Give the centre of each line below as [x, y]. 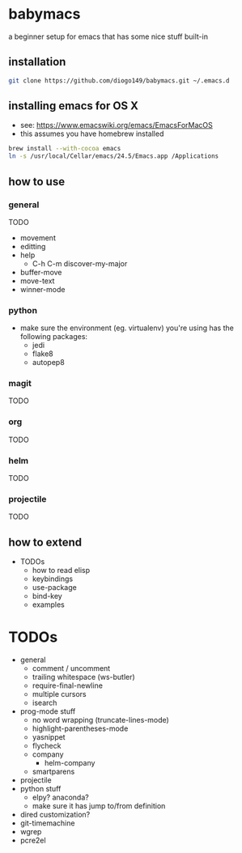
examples [48, 605]
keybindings [53, 579]
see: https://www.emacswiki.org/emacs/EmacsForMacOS [116, 125]
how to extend [45, 542]
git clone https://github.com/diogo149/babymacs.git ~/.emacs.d [119, 81]
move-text [37, 281]
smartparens [53, 772]
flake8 [43, 354]
